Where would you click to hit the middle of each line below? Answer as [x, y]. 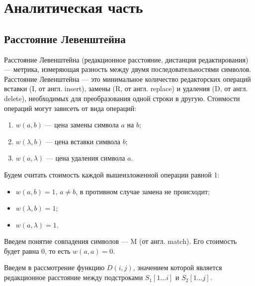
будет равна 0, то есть [37, 251]
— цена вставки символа [83, 141]
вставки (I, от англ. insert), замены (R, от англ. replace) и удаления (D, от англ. [126, 88]
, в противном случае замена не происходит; [143, 191]
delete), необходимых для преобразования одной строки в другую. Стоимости [122, 98]
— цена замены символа [82, 125]
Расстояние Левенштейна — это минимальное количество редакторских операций [127, 79]
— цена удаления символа [85, 158]
